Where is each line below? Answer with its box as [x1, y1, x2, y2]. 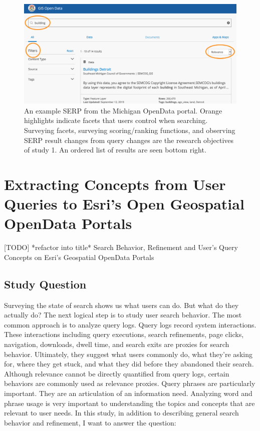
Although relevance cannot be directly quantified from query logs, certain [4, 368, 229, 378]
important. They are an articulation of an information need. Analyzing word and [4, 387, 252, 398]
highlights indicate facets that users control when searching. [24, 115, 208, 125]
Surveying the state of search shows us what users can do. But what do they [4, 299, 239, 310]
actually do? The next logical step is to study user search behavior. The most [4, 309, 242, 320]
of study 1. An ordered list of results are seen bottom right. [24, 144, 206, 155]
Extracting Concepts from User [4, 173, 226, 194]
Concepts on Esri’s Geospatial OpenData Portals [4, 251, 154, 262]
